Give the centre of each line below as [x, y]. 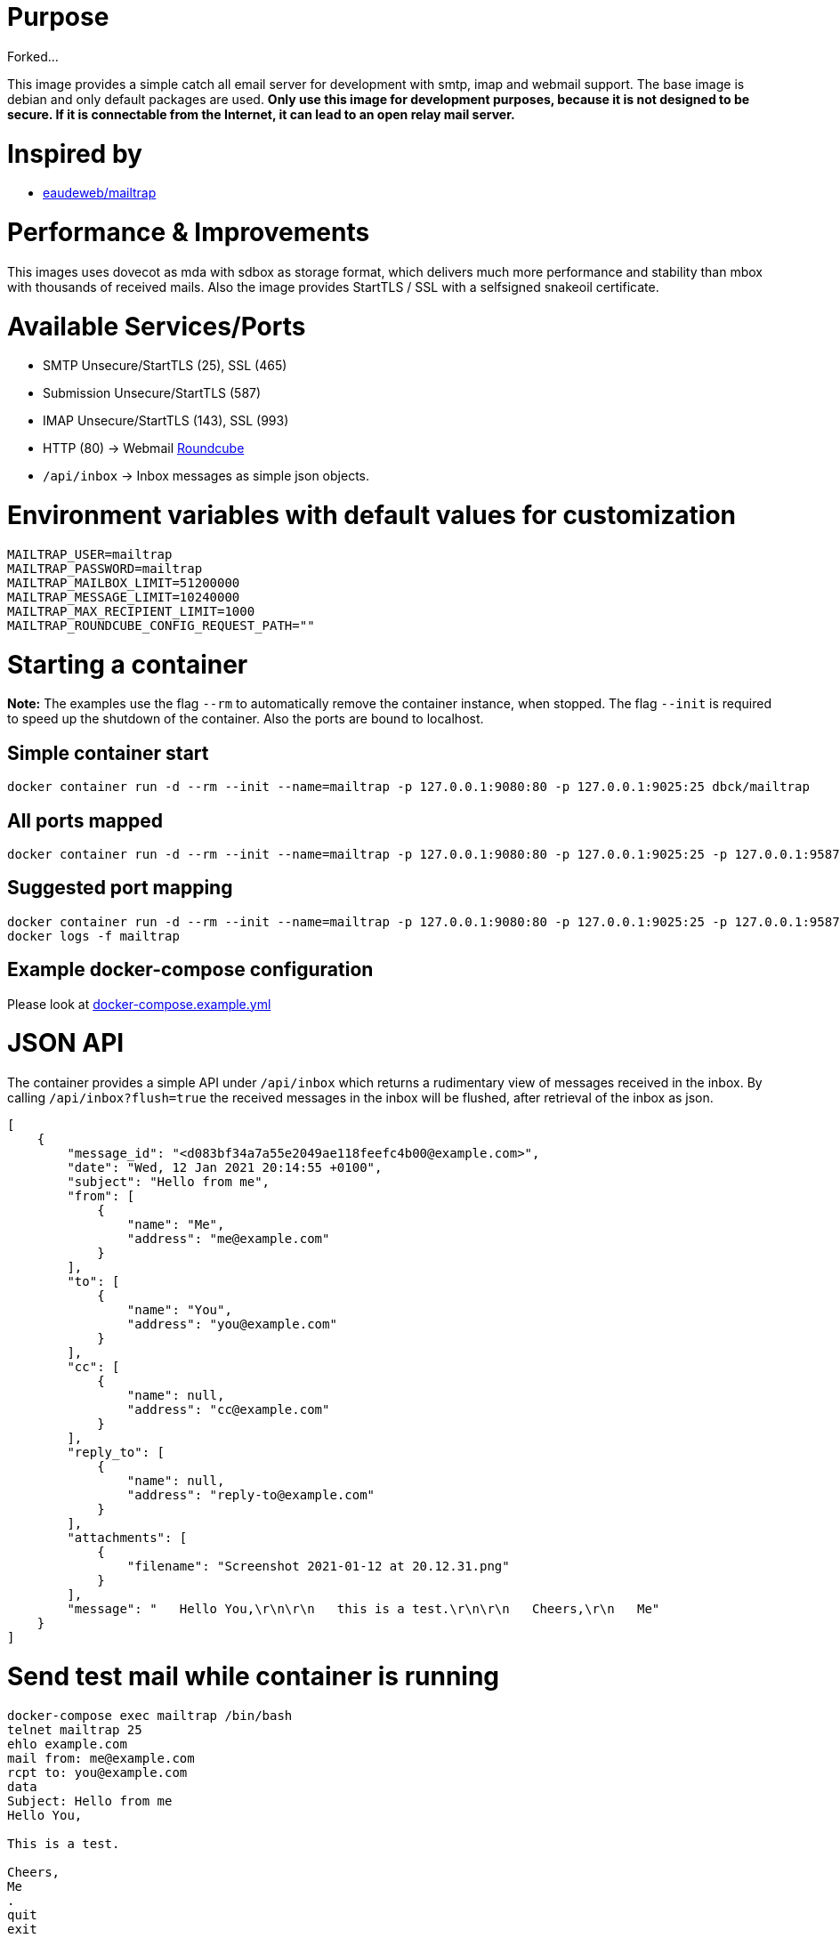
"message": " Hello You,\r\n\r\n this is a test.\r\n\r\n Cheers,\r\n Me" [363, 1609]
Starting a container [128, 664]
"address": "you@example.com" [232, 1324]
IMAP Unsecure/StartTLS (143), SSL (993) [166, 421]
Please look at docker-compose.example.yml [139, 1004]
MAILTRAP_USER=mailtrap [90, 554]
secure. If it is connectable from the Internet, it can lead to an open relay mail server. [261, 114]
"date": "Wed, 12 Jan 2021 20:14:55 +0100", [225, 1168]
